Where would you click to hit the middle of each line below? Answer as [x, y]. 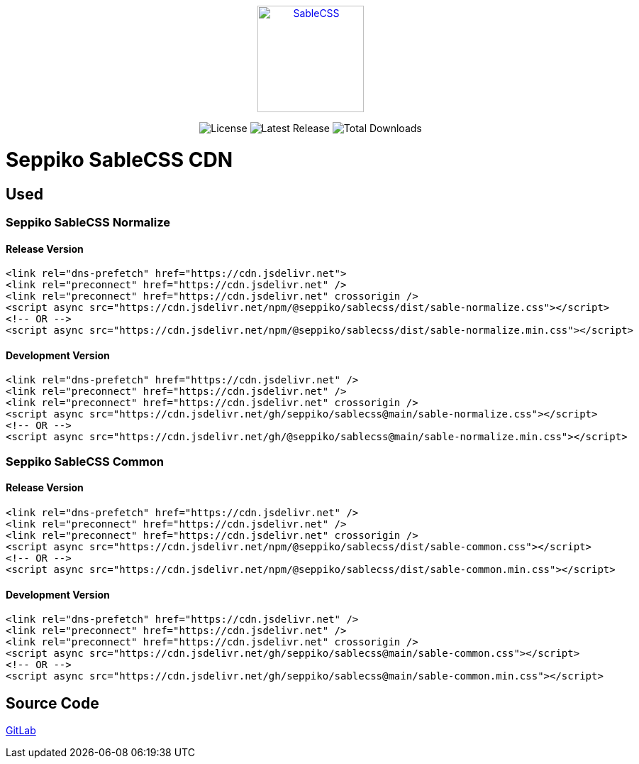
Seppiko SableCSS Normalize [88, 222]
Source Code [52, 703]
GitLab [21, 731]
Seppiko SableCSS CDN [120, 159]
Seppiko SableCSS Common [85, 461]
